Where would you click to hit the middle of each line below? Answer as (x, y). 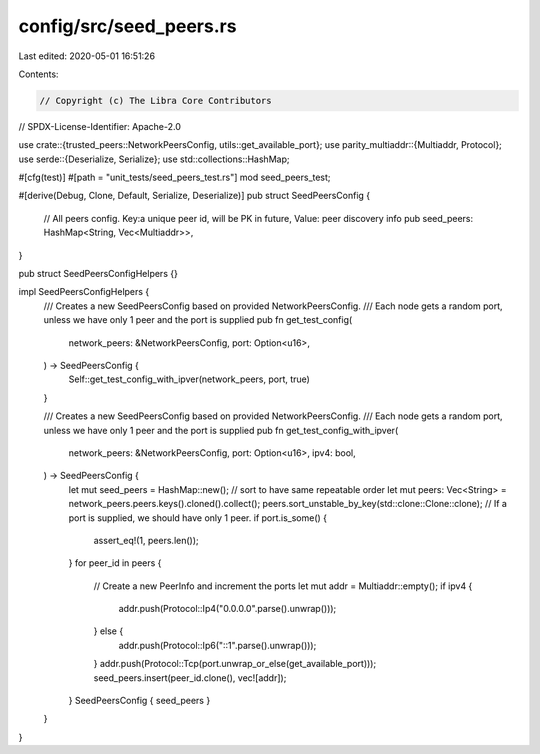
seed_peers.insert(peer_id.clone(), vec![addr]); (190, 677)
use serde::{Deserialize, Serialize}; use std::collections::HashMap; (154, 159)
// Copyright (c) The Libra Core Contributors (155, 100)
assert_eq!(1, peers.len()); (146, 540)
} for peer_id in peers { (115, 563)
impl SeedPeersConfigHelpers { (84, 292)
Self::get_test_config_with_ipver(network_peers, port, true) (189, 379)
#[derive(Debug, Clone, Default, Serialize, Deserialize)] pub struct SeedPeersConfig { (194, 196)
